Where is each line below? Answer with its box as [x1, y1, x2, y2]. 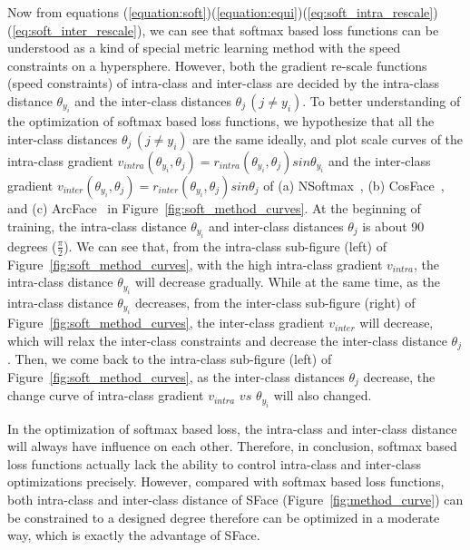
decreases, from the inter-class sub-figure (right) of [135, 292, 416, 311]
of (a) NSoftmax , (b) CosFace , [263, 175, 445, 194]
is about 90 [362, 216, 425, 235]
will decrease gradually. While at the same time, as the [135, 272, 440, 291]
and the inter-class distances [74, 91, 231, 110]
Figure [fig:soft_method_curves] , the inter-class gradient [7, 313, 325, 332]
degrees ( [7, 236, 57, 255]
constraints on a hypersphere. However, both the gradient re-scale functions [7, 55, 427, 74]
